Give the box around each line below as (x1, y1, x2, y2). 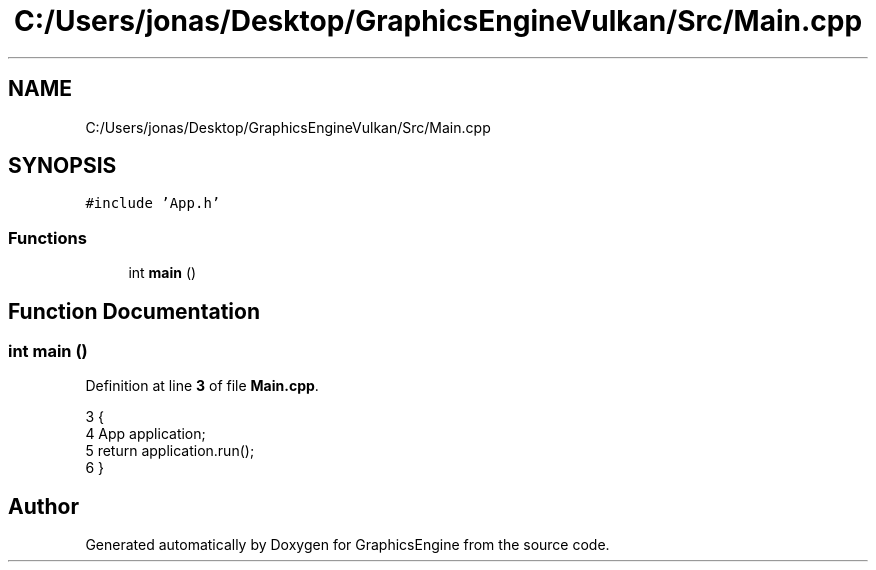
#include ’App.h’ (85, 195, 221, 212)
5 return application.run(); (85, 442, 255, 460)
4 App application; (85, 425, 206, 443)
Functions (8, 227, 87, 248)
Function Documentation (8, 298, 260, 324)
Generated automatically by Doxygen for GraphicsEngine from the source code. (85, 536, 610, 554)
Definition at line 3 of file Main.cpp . (85, 377, 319, 395)
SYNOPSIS (8, 153, 117, 179)
